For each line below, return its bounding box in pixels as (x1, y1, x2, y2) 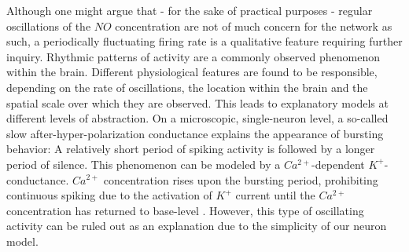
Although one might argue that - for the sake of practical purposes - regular (6, 2, 373, 18)
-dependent (311, 155, 365, 172)
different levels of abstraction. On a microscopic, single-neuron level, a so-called (6, 110, 389, 126)
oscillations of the (6, 17, 91, 34)
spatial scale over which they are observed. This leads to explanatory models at (6, 94, 389, 111)
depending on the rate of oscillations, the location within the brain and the (6, 79, 368, 95)
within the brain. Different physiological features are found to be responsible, (6, 64, 378, 80)
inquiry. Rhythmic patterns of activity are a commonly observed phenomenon (6, 48, 380, 64)
